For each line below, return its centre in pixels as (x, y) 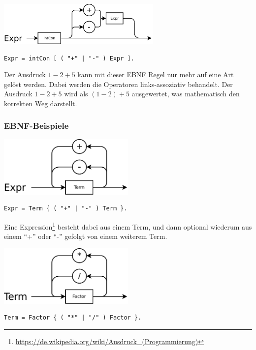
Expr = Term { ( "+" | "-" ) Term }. (66, 209)
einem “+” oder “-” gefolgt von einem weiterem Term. (86, 236)
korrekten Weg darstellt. (41, 103)
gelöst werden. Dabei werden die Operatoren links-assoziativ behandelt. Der (118, 84)
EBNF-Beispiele (36, 125)
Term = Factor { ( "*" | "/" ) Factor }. (73, 318)
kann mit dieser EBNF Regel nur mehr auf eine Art (156, 74)
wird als (76, 94)
